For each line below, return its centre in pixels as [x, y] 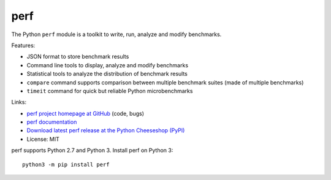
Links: [19, 102]
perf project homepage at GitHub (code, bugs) [85, 113]
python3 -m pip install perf [66, 164]
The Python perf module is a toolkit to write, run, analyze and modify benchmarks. [116, 34]
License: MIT [43, 139]
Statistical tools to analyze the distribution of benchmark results [107, 74]
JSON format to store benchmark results [78, 57]
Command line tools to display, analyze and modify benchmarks [108, 65]
